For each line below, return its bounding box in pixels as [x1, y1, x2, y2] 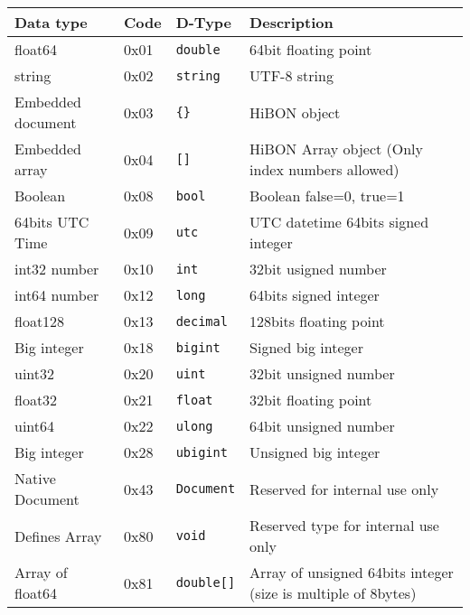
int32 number [14, 258, 99, 279]
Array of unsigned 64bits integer [249, 562, 454, 582]
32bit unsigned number [249, 363, 395, 384]
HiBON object [249, 101, 341, 123]
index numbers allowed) [249, 159, 399, 180]
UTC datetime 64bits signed [249, 211, 429, 232]
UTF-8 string [249, 65, 334, 86]
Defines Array [14, 525, 102, 546]
